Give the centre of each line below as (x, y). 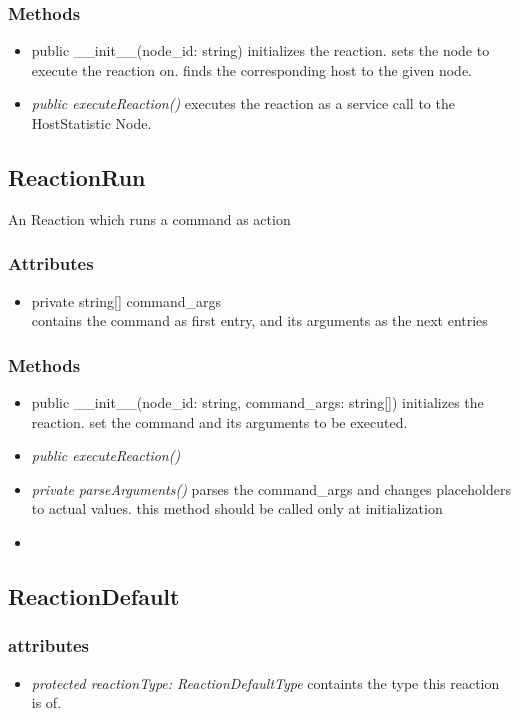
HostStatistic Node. (91, 123)
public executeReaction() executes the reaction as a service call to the (243, 103)
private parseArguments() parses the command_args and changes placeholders (271, 488)
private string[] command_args (126, 300)
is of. (46, 702)
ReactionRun (77, 176)
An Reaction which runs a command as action (149, 218)
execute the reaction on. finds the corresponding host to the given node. (251, 69)
